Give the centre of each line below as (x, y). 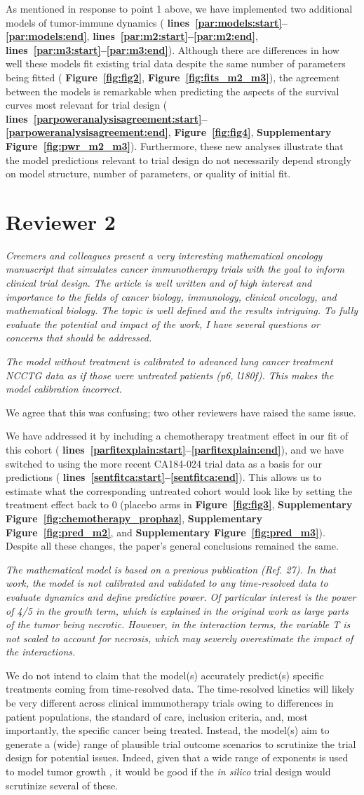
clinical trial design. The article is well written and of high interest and (159, 283)
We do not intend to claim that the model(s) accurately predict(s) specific (165, 675)
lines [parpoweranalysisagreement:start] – (107, 118)
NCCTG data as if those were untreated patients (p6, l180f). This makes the (170, 375)
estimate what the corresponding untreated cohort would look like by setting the (179, 490)
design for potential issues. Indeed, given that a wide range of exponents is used (177, 757)
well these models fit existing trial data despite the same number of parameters (176, 63)
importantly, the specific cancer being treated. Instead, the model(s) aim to (168, 730)
